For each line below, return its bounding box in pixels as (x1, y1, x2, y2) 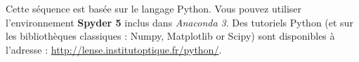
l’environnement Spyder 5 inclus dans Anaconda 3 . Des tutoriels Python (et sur (6, 15, 353, 29)
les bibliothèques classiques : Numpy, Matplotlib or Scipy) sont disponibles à (6, 29, 335, 43)
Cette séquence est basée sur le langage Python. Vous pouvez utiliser (6, 1, 302, 15)
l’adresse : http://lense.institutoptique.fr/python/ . (6, 42, 222, 56)
